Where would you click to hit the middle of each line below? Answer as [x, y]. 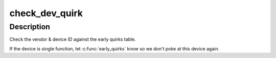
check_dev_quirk [46, 13]
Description [30, 27]
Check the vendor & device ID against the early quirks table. [73, 39]
